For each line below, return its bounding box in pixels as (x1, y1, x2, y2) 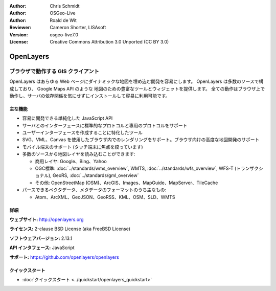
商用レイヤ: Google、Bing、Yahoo (35, 158, 107, 164)
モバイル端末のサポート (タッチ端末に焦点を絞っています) (22, 144, 143, 150)
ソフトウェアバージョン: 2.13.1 (9, 235, 73, 241)
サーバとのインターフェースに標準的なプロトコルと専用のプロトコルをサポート (22, 122, 188, 128)
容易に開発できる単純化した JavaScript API (22, 115, 113, 121)
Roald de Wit (50, 17, 77, 23)
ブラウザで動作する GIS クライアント (9, 68, 100, 75)
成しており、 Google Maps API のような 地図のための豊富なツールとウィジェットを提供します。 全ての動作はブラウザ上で (9, 85, 265, 92)
